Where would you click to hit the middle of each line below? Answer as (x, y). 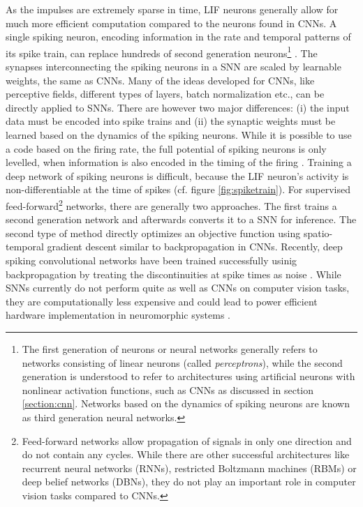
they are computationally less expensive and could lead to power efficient (162, 301)
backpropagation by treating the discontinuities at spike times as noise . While (173, 274)
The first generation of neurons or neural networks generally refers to (170, 348)
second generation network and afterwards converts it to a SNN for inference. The (181, 219)
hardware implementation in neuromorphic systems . (118, 315)
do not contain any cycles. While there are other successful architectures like (186, 454)
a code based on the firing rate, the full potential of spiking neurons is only (166, 148)
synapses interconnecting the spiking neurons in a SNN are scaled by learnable (173, 67)
